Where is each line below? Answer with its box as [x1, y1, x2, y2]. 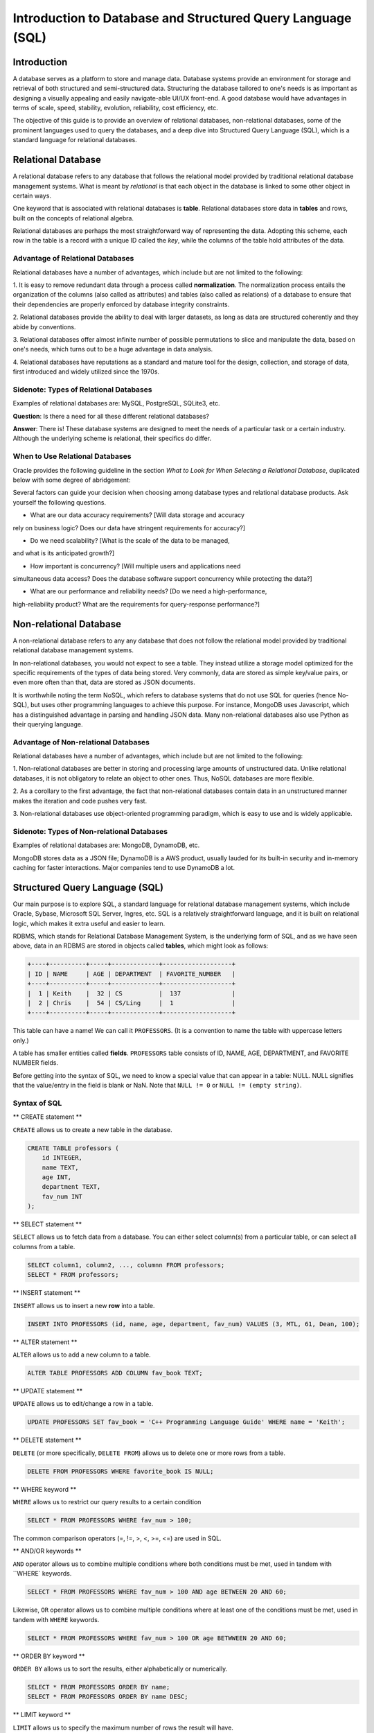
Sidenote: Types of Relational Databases [12, 385, 152, 394]
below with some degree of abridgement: [12, 476, 131, 484]
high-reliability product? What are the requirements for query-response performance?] [12, 600, 260, 608]
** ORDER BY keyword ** [12, 1652, 86, 1660]
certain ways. [12, 191, 52, 200]
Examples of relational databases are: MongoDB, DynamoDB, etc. [12, 841, 200, 849]
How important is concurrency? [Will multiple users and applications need [30, 561, 241, 570]
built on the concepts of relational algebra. [12, 214, 134, 222]
